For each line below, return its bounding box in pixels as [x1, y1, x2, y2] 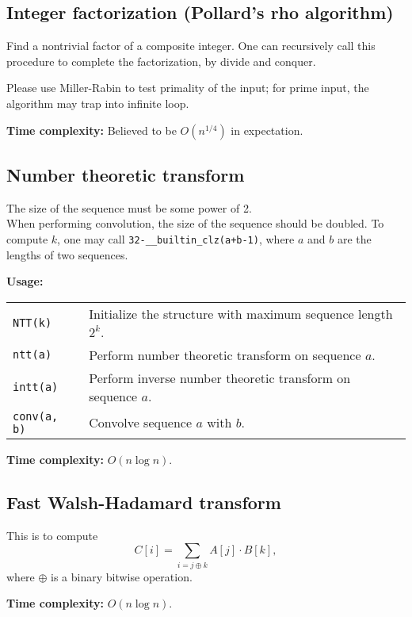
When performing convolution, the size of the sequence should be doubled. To [6, 215, 384, 232]
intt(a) [13, 380, 59, 393]
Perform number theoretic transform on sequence [89, 345, 361, 364]
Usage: [6, 273, 44, 289]
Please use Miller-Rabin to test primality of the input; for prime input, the [6, 79, 369, 96]
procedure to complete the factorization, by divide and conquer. [6, 52, 316, 69]
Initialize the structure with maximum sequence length [89, 304, 393, 323]
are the [337, 230, 372, 247]
